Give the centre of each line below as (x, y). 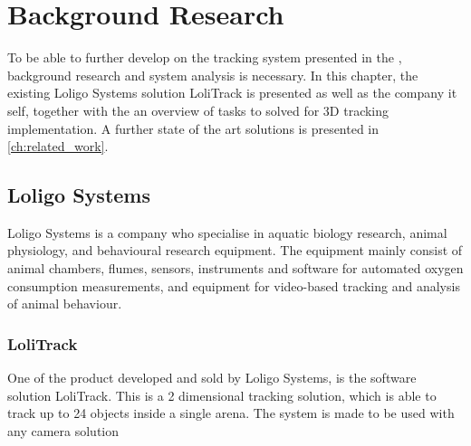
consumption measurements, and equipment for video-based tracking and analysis (234, 285)
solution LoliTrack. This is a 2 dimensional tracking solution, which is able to (222, 395)
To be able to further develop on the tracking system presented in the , (205, 57)
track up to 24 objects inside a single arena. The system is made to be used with (231, 413)
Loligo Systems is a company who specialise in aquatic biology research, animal (227, 232)
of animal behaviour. (65, 304)
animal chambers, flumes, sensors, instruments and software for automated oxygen (235, 268)
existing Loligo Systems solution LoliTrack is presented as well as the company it (232, 93)
